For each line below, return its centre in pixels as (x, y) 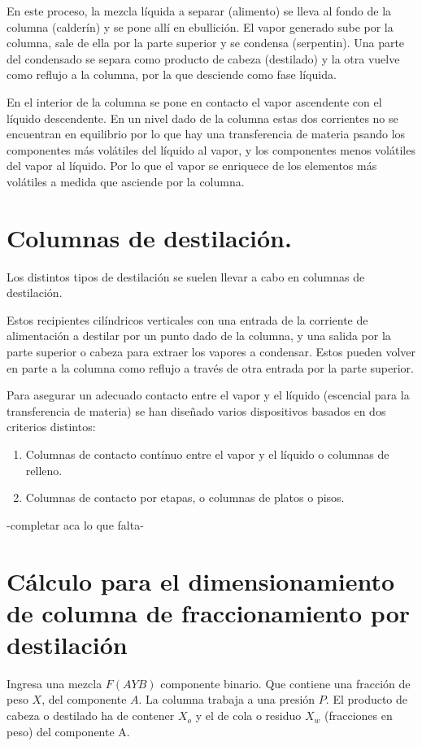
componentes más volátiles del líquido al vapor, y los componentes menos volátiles (211, 149)
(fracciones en (358, 715)
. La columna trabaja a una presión (227, 699)
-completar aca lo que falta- (75, 524)
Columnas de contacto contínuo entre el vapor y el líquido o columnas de (207, 454)
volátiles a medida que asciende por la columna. (126, 181)
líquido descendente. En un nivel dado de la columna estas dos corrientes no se (202, 118)
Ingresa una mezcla (54, 683)
